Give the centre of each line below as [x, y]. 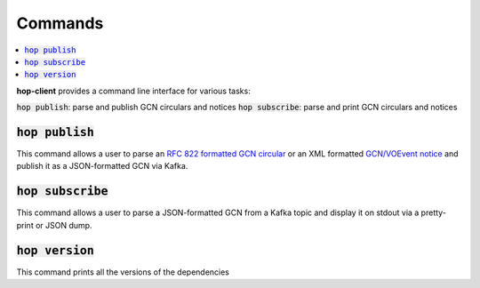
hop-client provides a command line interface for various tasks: [133, 91]
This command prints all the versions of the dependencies [123, 272]
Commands [60, 23]
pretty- [433, 212]
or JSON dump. [64, 225]
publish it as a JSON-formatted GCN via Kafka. [102, 166]
